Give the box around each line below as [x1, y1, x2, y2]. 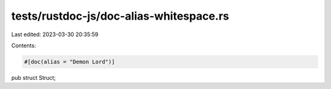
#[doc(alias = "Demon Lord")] [24, 58, 115, 65]
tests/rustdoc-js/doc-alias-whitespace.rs [11, 9, 229, 23]
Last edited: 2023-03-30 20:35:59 [11, 31, 99, 38]
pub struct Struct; [11, 74, 56, 81]
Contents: [11, 42, 36, 49]
